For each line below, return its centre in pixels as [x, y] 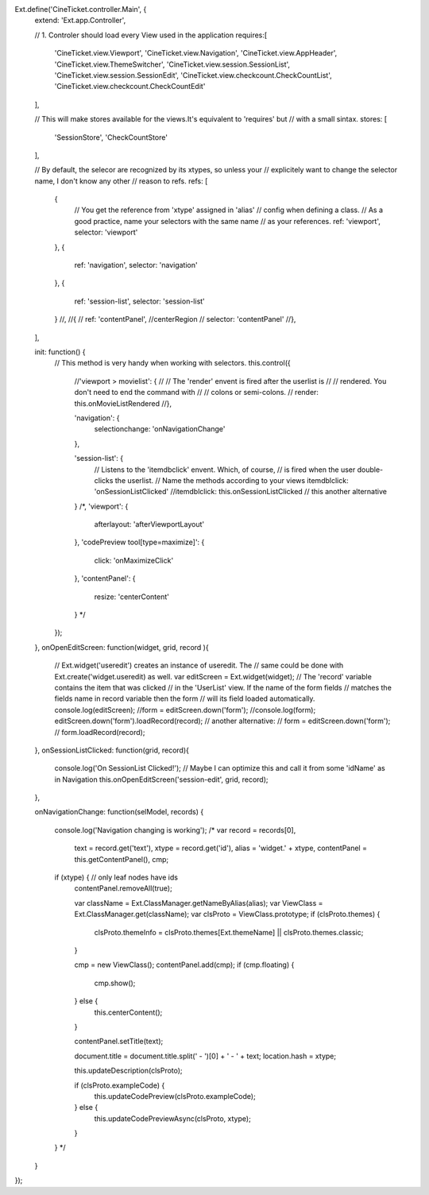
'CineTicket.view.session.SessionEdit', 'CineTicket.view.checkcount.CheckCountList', [193, 75]
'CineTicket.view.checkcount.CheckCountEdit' [130, 87]
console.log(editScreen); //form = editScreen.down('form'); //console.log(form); [185, 710]
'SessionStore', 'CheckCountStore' [111, 137]
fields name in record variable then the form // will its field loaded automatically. [185, 698]
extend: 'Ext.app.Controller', [80, 21]
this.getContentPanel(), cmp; [122, 859]
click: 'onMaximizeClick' [134, 560]
